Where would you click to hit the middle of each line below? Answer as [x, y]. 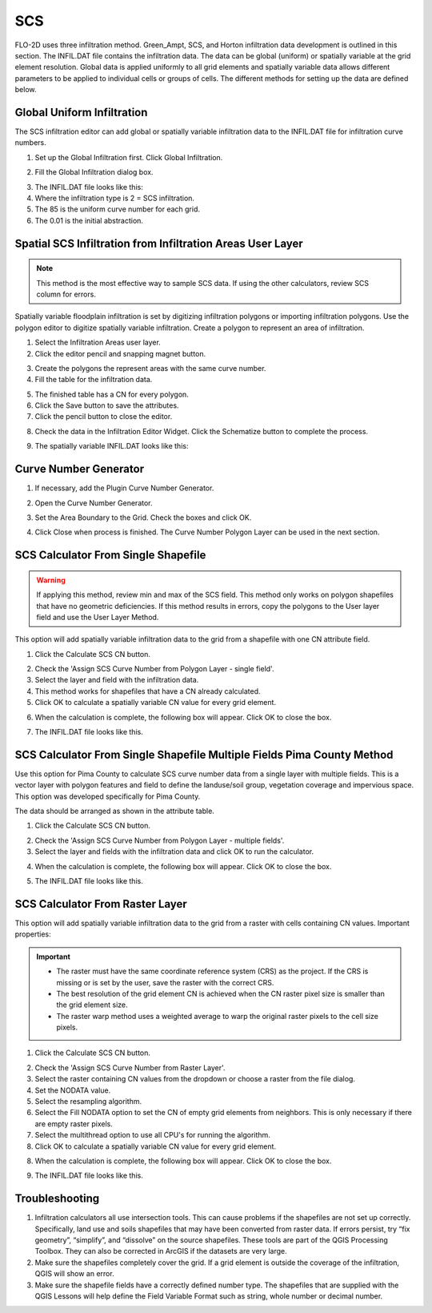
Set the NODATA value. [73, 1090]
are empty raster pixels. [74, 1124]
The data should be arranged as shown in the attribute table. [115, 811]
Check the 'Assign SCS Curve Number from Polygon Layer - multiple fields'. [160, 840]
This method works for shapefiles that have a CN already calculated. [148, 691]
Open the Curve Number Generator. [94, 503]
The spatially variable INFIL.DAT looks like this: [112, 446]
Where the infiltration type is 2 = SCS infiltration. [115, 198]
